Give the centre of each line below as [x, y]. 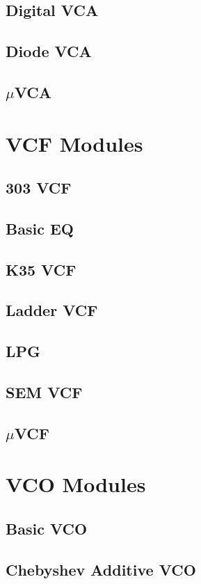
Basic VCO [47, 528]
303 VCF [39, 188]
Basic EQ [40, 228]
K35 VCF [41, 269]
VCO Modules [76, 484]
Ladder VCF [52, 310]
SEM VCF [44, 392]
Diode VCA [49, 51]
